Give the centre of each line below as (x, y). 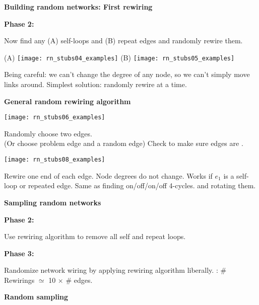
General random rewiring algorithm (68, 101)
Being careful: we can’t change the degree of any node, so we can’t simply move (127, 74)
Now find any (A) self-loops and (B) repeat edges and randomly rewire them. (123, 41)
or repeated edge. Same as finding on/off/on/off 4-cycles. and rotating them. (138, 185)
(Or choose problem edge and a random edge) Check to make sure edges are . (124, 143)
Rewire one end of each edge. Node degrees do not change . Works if (108, 175)
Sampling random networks (53, 202)
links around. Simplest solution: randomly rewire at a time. (95, 84)
